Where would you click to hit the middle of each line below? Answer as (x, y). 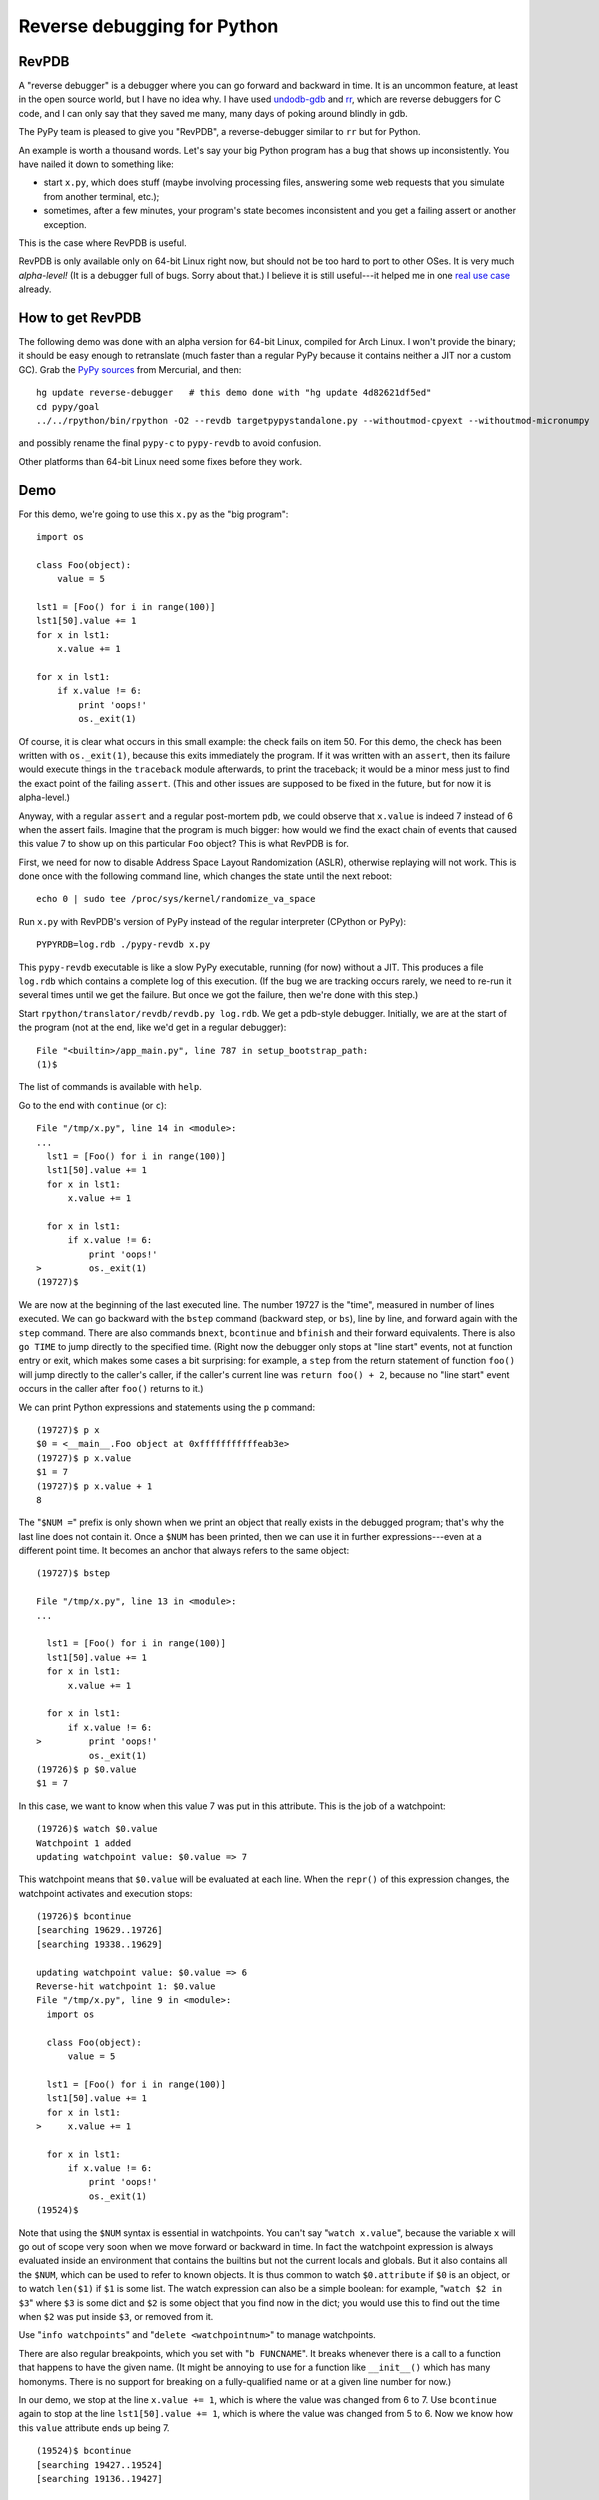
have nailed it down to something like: (96, 164)
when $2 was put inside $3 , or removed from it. (116, 2316)
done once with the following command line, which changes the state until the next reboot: (205, 876)
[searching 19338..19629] (100, 1944)
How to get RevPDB (80, 317)
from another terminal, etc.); (101, 196)
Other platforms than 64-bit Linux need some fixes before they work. (160, 461)
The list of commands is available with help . (110, 1087)
